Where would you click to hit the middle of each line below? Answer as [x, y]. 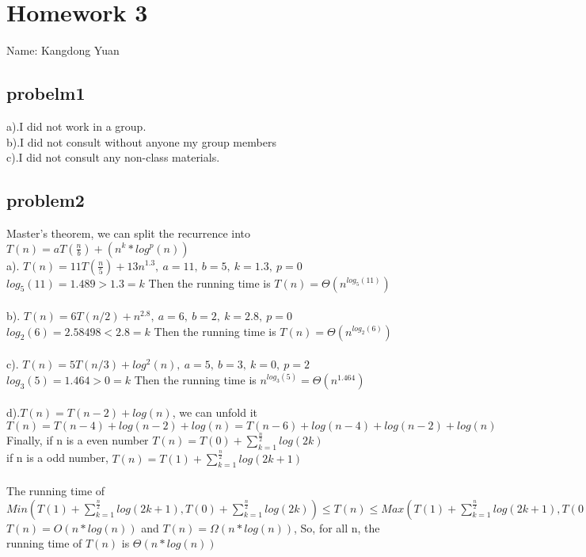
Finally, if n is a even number [78, 440]
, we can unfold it [215, 412]
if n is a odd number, [57, 458]
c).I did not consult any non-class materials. [113, 157]
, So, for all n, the [337, 527]
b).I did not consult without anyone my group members [141, 141]
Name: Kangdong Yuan [63, 50]
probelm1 [46, 93]
